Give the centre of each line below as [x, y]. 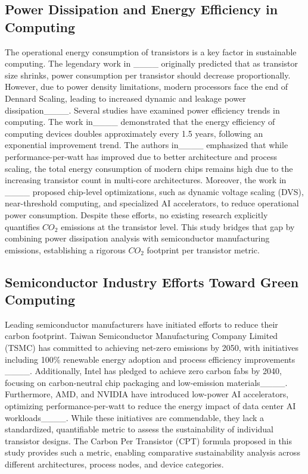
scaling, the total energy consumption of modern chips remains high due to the [149, 168]
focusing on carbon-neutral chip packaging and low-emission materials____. [146, 382]
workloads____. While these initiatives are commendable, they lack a [135, 417]
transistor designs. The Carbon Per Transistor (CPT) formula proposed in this [149, 440]
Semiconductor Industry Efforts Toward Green [152, 282]
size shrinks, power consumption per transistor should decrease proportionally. [148, 75]
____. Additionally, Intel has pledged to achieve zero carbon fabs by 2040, [143, 371]
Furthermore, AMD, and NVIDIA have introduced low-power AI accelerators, [147, 394]
